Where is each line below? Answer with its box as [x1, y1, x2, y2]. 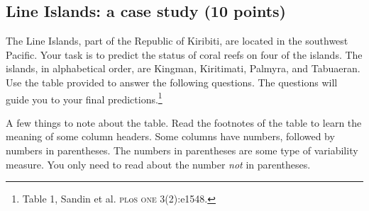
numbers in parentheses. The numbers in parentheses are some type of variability [6, 143, 358, 158]
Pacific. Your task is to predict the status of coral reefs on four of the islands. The [6, 47, 363, 62]
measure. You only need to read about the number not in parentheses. [6, 156, 311, 171]
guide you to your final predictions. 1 [6, 89, 163, 106]
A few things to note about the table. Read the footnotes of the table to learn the [6, 115, 362, 130]
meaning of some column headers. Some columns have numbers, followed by [6, 129, 335, 144]
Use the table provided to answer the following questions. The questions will [6, 74, 338, 89]
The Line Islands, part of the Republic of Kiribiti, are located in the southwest [6, 33, 348, 48]
